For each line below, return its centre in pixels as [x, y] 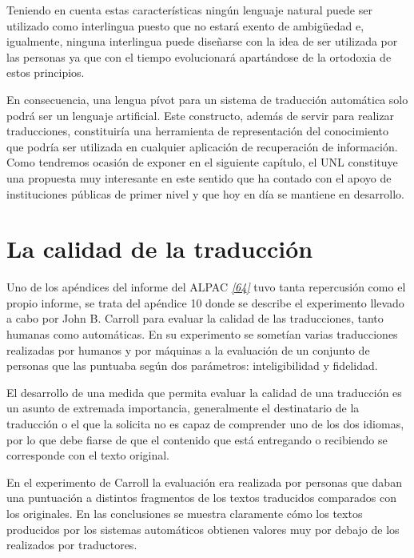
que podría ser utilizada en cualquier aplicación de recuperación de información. [202, 146]
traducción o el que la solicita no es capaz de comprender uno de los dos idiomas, [205, 424]
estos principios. [46, 72]
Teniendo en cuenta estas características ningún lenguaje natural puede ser [189, 10]
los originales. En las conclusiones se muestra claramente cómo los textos [185, 513]
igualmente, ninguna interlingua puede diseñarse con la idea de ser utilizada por [202, 41]
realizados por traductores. [72, 545]
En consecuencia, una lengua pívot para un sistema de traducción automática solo [207, 99]
